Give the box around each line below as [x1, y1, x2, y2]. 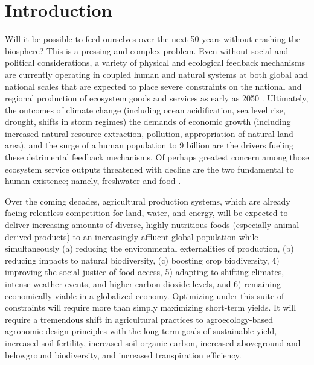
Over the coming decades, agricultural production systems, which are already [5, 194, 290, 207]
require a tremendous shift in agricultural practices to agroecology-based [5, 313, 273, 325]
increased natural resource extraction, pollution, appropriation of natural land [5, 127, 293, 139]
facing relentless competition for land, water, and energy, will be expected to [5, 206, 288, 219]
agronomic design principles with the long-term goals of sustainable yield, [5, 325, 277, 337]
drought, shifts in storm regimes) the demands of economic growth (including [5, 115, 291, 128]
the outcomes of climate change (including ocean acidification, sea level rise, [5, 103, 286, 116]
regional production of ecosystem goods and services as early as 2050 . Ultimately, [5, 92, 309, 104]
